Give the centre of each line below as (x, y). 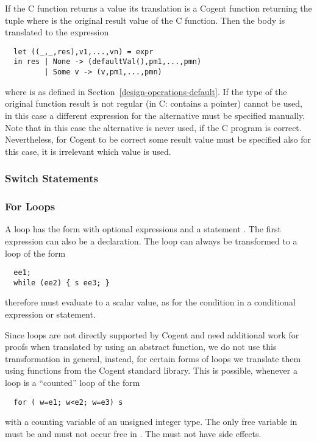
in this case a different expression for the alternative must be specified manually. (155, 115)
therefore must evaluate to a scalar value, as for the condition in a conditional (150, 302)
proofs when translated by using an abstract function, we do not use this (141, 347)
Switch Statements (52, 178)
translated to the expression (57, 32)
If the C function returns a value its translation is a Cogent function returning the (158, 8)
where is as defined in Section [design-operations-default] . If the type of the (146, 91)
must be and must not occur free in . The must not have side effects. (133, 433)
